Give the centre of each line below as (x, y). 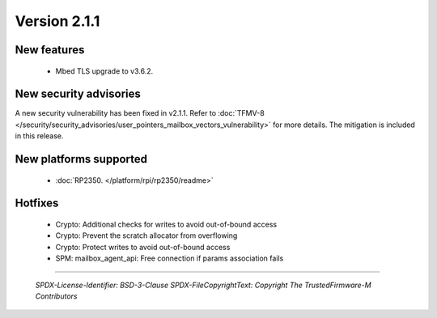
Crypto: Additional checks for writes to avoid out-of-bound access (166, 225)
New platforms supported (81, 159)
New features (50, 50)
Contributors (56, 296)
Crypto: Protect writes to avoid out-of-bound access (143, 247)
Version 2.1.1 (57, 21)
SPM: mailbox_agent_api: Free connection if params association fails (170, 258)
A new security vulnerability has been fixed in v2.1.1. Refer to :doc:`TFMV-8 (140, 113)
